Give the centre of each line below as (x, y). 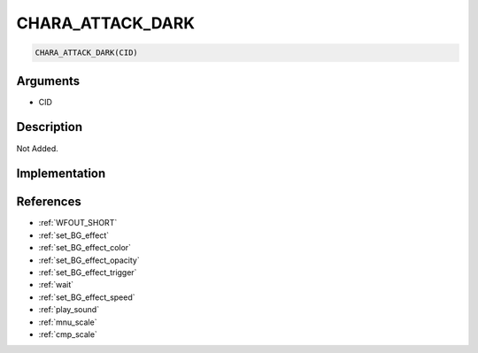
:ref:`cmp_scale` (68, 334)
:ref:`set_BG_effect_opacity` (89, 260)
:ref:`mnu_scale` (68, 322)
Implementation (61, 174)
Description (50, 127)
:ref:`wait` (56, 285)
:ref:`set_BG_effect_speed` (87, 297)
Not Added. (38, 148)
